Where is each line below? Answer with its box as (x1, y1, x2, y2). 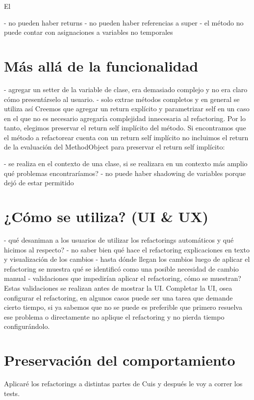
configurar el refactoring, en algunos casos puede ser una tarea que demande (4, 292, 233, 302)
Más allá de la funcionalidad (4, 55, 199, 75)
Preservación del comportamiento (4, 350, 235, 370)
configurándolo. (4, 321, 50, 331)
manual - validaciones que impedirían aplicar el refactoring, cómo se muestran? (4, 273, 241, 283)
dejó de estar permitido (4, 177, 74, 188)
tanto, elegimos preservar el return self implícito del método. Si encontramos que (4, 123, 246, 133)
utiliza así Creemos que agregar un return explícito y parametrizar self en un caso (4, 103, 250, 114)
